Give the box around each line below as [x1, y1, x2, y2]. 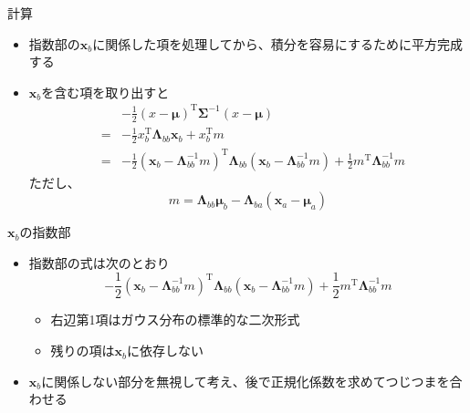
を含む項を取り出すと [41, 82, 170, 101]
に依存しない [127, 341, 204, 360]
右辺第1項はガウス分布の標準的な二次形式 [50, 310, 300, 329]
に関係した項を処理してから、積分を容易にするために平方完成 [92, 34, 463, 53]
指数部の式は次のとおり [28, 253, 170, 272]
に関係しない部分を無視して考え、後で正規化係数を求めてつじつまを [41, 371, 450, 390]
